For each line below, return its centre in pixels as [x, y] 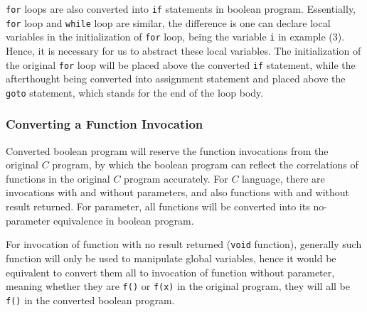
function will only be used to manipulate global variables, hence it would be [171, 258]
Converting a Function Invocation [105, 124]
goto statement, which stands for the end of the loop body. [135, 92]
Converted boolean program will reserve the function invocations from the [167, 150]
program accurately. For [176, 178]
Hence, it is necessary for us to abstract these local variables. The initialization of [183, 50]
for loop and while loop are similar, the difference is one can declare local [168, 22]
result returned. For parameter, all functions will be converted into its [158, 206]
